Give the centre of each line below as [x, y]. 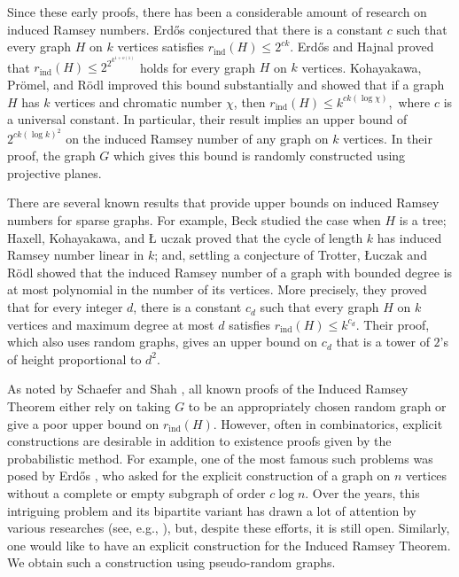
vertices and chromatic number [138, 101]
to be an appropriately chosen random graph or [317, 406]
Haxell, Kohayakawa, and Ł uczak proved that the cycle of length [185, 237]
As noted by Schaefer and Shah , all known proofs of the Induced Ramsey [208, 389]
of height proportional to [74, 359]
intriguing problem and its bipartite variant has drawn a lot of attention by [212, 510]
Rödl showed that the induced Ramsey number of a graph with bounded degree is [230, 272]
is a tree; [423, 220]
